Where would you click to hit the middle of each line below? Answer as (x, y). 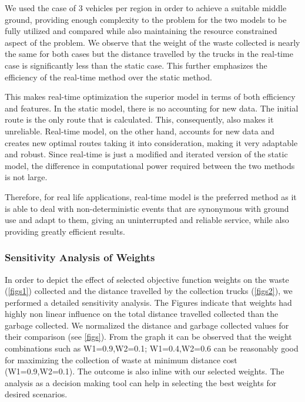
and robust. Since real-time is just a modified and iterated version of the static (146, 154)
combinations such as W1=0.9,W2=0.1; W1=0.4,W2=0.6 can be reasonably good (152, 348)
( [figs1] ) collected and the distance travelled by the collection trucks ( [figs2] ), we (149, 291)
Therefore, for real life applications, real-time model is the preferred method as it (151, 196)
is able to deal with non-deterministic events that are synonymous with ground (147, 208)
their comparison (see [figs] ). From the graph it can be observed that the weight (148, 337)
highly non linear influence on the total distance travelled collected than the (142, 314)
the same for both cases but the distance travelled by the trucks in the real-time (149, 54)
